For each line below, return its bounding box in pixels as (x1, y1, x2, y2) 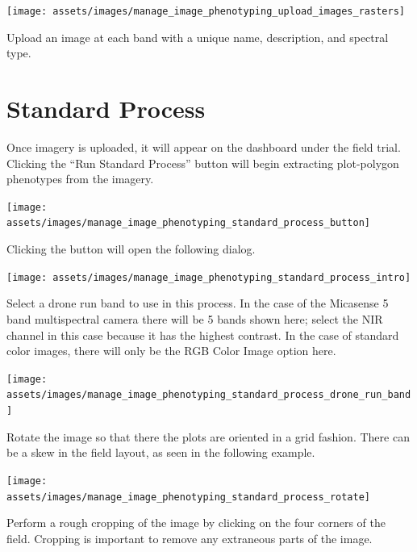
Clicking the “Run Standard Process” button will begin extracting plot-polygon (6, 154, 399, 171)
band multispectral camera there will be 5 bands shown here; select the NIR (6, 310, 383, 327)
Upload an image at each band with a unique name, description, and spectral (6, 28, 389, 45)
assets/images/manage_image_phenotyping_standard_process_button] (6, 217, 371, 229)
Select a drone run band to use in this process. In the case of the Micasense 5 (6, 295, 389, 312)
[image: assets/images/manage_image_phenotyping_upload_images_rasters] (6, 6, 405, 17)
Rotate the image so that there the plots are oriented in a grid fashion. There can (6, 428, 410, 445)
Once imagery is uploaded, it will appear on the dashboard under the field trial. (6, 138, 401, 155)
